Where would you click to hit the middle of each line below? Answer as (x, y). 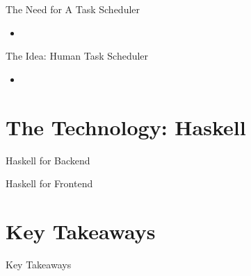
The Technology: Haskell (126, 127)
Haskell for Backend (48, 160)
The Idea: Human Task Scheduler (77, 56)
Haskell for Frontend (49, 183)
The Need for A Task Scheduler (73, 9)
